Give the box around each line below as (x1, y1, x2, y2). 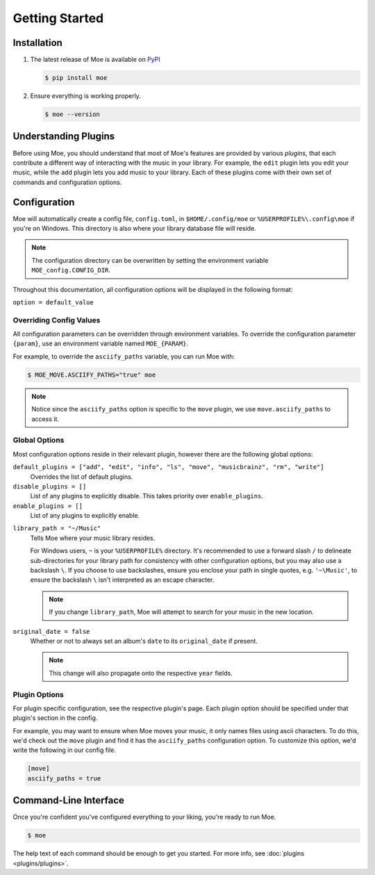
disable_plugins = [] (12, 482, 87, 490)
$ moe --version (44, 111, 101, 118)
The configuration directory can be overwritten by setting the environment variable (31, 256, 269, 264)
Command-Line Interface (12, 794, 125, 806)
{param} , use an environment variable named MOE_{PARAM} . (12, 339, 189, 347)
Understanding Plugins (12, 131, 115, 142)
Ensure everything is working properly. (30, 92, 142, 100)
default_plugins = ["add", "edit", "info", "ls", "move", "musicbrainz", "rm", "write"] (12, 463, 324, 471)
